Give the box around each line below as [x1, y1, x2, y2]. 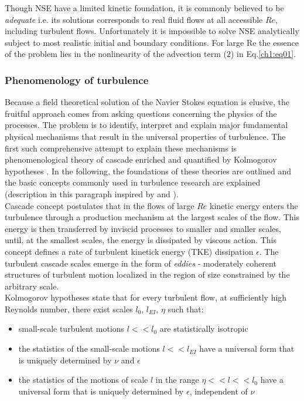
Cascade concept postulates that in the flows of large [5, 199, 194, 211]
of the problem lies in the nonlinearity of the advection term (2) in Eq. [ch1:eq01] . [5, 48, 296, 60]
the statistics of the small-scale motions [18, 342, 160, 355]
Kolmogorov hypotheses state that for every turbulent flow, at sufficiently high [5, 291, 287, 304]
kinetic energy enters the [209, 199, 298, 211]
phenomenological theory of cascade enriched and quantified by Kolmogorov [5, 153, 277, 166]
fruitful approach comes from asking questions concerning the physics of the [5, 107, 277, 119]
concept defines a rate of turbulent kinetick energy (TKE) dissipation [5, 245, 254, 257]
